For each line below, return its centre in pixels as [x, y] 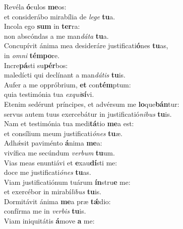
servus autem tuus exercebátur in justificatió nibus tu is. [88, 114]
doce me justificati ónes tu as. [48, 172]
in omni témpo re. [32, 55]
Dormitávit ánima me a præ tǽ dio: [58, 201]
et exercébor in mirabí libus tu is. [53, 191]
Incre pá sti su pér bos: [36, 65]
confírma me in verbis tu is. [45, 211]
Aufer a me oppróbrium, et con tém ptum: [67, 84]
